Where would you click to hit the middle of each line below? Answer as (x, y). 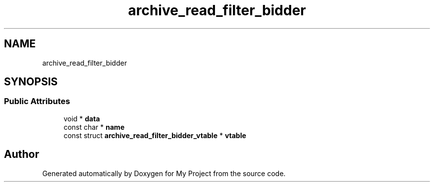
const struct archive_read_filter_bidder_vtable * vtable (155, 135)
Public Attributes (37, 101)
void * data (82, 118)
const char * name (94, 127)
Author (22, 154)
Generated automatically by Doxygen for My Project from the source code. (164, 173)
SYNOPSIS (31, 82)
